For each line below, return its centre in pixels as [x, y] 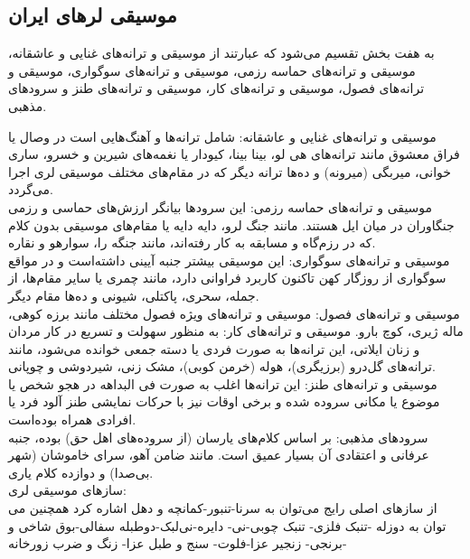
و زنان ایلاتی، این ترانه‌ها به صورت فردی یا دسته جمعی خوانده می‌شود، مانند [214, 348]
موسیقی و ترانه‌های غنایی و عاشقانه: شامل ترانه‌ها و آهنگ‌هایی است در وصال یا [222, 136]
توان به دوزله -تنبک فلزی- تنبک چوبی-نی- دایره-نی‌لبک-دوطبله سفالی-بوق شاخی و [227, 525]
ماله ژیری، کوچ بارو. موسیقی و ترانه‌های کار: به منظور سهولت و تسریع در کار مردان [236, 331]
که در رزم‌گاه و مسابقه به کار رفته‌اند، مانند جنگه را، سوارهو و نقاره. [192, 242]
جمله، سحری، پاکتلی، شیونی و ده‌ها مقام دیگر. [134, 295]
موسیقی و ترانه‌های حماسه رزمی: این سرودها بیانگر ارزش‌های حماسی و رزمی [221, 206]
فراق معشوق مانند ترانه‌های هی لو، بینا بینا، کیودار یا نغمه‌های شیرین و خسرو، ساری [234, 154]
